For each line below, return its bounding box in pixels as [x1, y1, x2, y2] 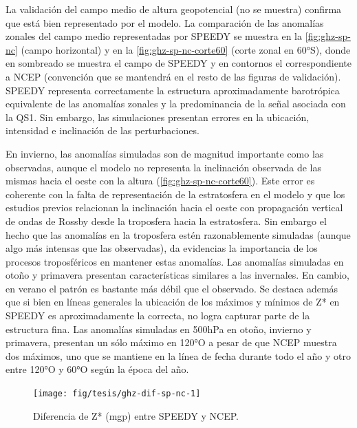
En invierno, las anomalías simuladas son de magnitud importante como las [6, 146, 324, 160]
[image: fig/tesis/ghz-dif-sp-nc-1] [33, 389, 201, 399]
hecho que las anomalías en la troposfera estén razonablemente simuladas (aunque [6, 227, 351, 242]
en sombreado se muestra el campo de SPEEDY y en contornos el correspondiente [6, 56, 351, 70]
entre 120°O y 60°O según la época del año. [6, 362, 189, 376]
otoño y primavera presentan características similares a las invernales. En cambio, [6, 268, 349, 282]
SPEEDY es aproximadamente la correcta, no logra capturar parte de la [6, 308, 310, 323]
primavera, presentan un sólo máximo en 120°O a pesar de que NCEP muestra [6, 335, 337, 350]
